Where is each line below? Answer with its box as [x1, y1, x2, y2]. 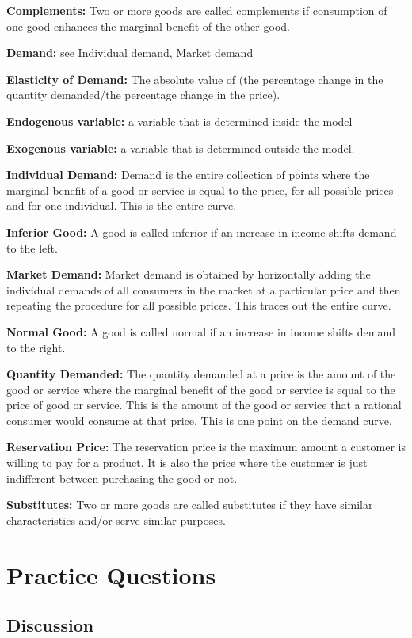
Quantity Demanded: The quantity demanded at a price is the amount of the [6, 366, 396, 382]
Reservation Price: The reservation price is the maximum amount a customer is [6, 439, 406, 455]
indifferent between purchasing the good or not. [6, 469, 238, 486]
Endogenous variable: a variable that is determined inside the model [6, 112, 353, 129]
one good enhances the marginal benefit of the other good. [6, 17, 290, 34]
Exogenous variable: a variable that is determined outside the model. [6, 139, 355, 156]
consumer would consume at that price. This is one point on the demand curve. [6, 412, 392, 428]
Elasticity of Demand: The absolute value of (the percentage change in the [6, 70, 383, 87]
